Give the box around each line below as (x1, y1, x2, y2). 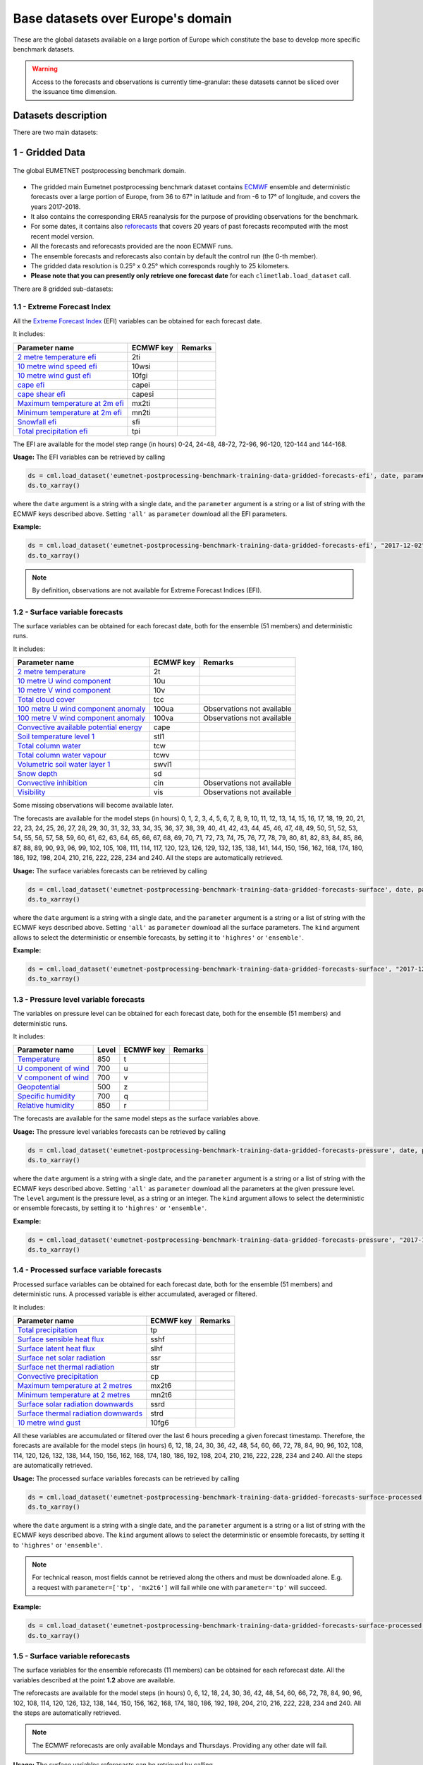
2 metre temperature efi (17, 352, 97, 361)
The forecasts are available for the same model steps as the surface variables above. (13, 1114, 260, 1123)
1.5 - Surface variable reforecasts (13, 1651, 130, 1661)
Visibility (17, 787, 46, 797)
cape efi (17, 380, 45, 390)
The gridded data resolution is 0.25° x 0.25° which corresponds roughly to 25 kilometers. (30, 261, 290, 270)
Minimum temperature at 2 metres (17, 1389, 130, 1399)
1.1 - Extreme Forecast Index (13, 302, 111, 312)
